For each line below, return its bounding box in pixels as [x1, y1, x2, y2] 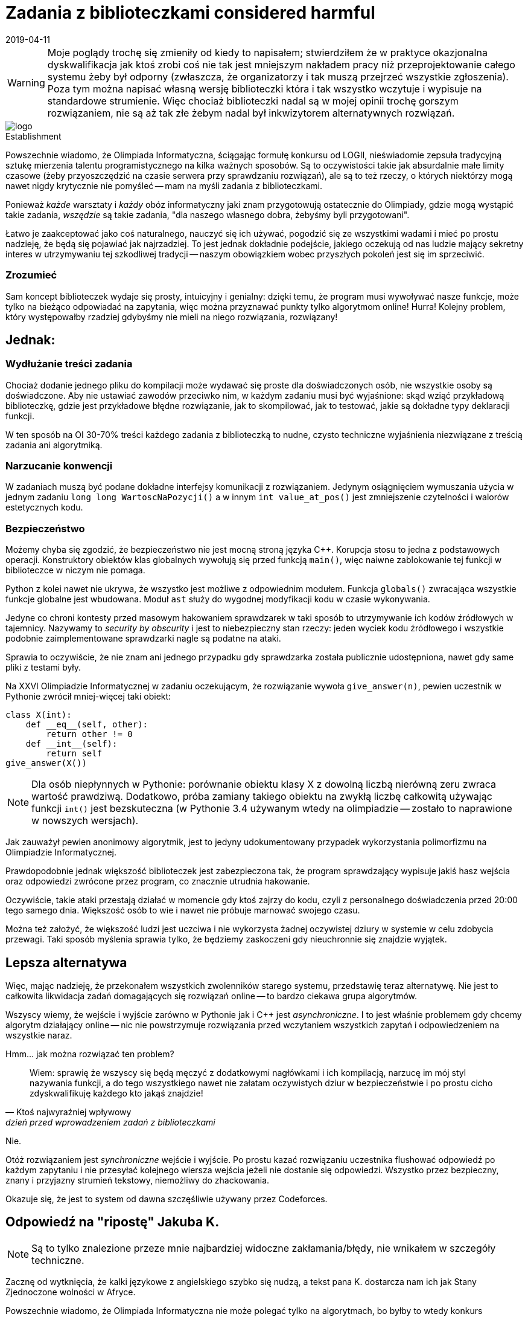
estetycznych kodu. [5, 502, 83, 513]
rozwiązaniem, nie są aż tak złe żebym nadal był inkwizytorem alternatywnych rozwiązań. [47, 106, 455, 119]
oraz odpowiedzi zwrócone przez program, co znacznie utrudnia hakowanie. [5, 876, 310, 887]
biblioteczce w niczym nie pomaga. [5, 565, 145, 576]
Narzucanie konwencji [5, 460, 113, 472]
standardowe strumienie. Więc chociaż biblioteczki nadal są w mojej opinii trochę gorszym [47, 94, 459, 107]
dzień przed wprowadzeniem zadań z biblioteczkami [5, 1117, 215, 1128]
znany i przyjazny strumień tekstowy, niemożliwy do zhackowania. [5, 1175, 270, 1186]
